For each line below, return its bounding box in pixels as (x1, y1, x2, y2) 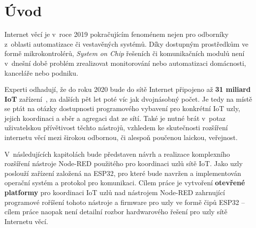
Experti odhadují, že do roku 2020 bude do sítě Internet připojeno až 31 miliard (4, 84, 251, 94)
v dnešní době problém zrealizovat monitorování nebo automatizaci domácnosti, (4, 57, 246, 68)
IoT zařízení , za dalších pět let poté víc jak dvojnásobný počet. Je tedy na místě (4, 93, 252, 104)
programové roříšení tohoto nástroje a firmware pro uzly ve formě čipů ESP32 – (4, 197, 245, 207)
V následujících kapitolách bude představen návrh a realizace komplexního (4, 148, 230, 159)
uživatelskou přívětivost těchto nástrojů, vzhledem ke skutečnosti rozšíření (4, 122, 228, 133)
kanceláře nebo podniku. (4, 67, 78, 78)
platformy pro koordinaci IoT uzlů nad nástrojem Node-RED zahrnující (4, 187, 225, 198)
